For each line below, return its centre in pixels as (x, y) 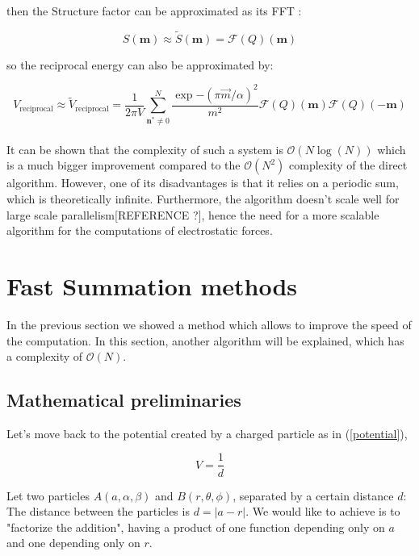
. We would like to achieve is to (323, 511)
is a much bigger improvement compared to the (124, 165)
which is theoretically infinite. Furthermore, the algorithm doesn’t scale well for (203, 199)
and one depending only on (73, 543)
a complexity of (45, 356)
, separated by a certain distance (313, 495)
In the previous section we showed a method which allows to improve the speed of (209, 324)
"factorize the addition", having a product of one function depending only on (196, 527)
